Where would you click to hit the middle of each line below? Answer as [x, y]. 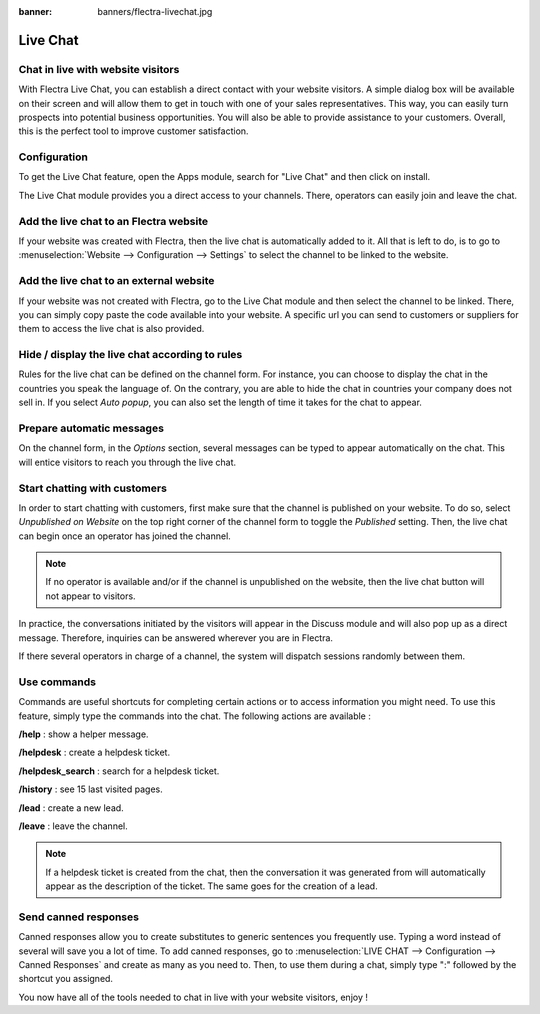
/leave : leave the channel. [73, 826]
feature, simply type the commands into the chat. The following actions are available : [195, 716]
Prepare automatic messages [91, 428]
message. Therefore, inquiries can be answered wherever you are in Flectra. [176, 637]
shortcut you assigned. [66, 979]
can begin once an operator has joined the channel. [125, 536]
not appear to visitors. [90, 596]
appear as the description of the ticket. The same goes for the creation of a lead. [212, 886]
